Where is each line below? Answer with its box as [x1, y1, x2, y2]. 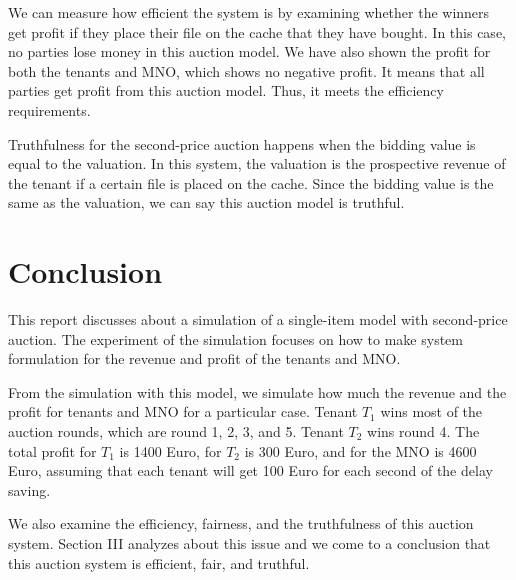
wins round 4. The [367, 421, 480, 442]
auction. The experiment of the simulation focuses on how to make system [8, 328, 463, 349]
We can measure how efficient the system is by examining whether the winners [8, 2, 490, 22]
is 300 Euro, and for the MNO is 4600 [244, 440, 477, 461]
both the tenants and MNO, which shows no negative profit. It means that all [8, 60, 485, 81]
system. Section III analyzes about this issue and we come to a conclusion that [8, 533, 491, 553]
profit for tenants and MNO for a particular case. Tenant [8, 401, 358, 422]
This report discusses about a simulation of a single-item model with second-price [8, 309, 508, 330]
